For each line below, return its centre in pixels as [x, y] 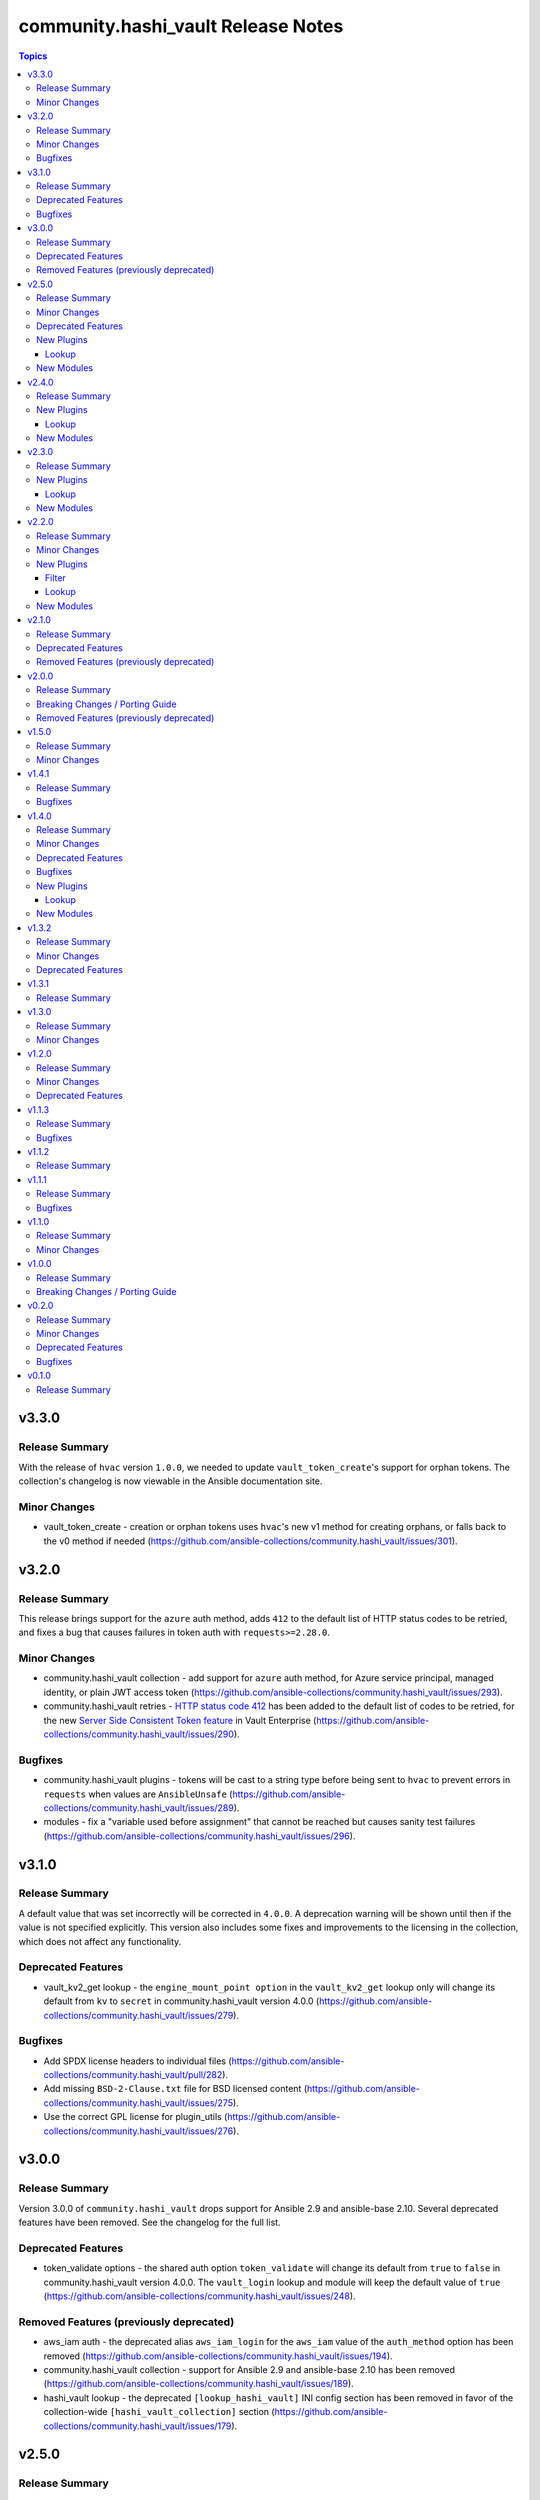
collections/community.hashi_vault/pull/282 [133, 2075]
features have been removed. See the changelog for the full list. [149, 2222]
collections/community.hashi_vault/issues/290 [139, 1734]
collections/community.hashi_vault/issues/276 [138, 2131]
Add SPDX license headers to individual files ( [137, 2061]
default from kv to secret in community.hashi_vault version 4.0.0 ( [181, 2001]
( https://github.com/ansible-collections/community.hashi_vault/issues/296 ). [199, 1836]
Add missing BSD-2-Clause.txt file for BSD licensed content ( [175, 2089]
